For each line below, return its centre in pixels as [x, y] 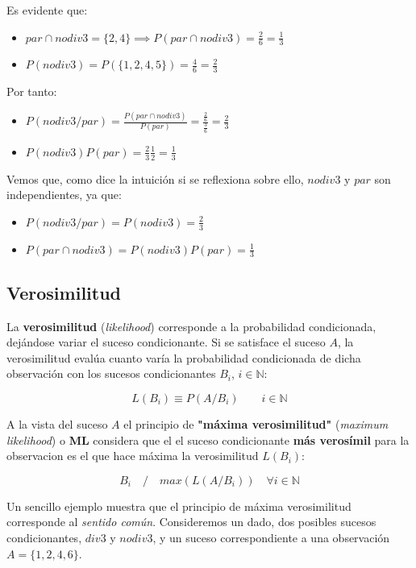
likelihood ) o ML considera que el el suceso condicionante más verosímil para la [208, 439]
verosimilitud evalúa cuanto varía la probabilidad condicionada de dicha [184, 357]
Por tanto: [32, 91]
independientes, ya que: [64, 195]
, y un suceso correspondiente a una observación [271, 537]
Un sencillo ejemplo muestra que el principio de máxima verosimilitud [179, 506]
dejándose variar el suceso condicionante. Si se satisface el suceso [166, 342]
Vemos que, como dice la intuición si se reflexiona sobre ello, [155, 178]
